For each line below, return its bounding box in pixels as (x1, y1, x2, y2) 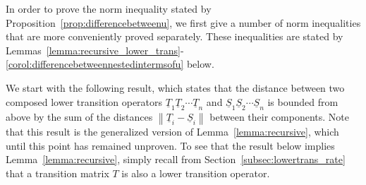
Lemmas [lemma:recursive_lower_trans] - (6, 42, 184, 57)
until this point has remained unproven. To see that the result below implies (6, 138, 335, 153)
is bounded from (267, 94, 338, 109)
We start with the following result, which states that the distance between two (6, 80, 345, 95)
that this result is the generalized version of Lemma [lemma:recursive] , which (6, 124, 339, 139)
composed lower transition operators (6, 94, 163, 109)
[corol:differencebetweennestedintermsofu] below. (6, 56, 214, 71)
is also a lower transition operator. (121, 165, 270, 180)
